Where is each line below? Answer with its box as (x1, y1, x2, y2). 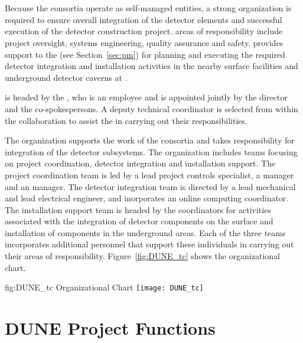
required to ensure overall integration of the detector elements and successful (5, 13, 282, 25)
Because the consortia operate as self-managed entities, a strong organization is (5, 2, 292, 14)
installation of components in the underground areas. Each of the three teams (5, 226, 286, 239)
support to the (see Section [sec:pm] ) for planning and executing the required (5, 48, 285, 60)
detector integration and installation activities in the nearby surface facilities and (5, 60, 298, 72)
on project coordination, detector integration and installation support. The (5, 157, 276, 169)
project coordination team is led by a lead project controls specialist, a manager (5, 168, 294, 181)
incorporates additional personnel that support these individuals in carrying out (5, 238, 294, 250)
